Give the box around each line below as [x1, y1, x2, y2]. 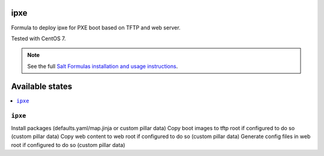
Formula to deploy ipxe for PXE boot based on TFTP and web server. [11, 24, 181, 31]
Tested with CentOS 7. [11, 35, 66, 42]
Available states [11, 81, 73, 91]
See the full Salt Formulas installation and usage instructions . [27, 62, 178, 70]
